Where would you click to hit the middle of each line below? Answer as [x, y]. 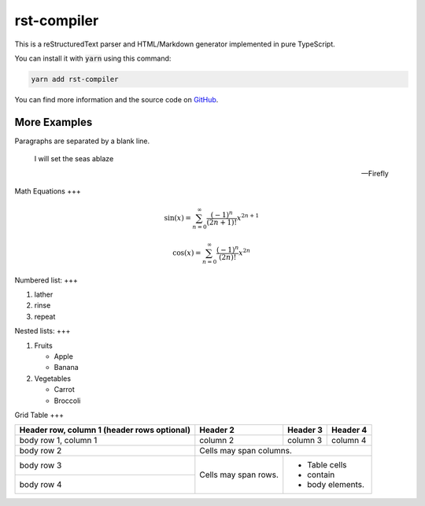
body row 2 [41, 451]
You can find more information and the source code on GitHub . [116, 99]
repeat [45, 316]
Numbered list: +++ [46, 280]
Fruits [43, 345]
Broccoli [67, 401]
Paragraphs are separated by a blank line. [82, 141]
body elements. [336, 485]
